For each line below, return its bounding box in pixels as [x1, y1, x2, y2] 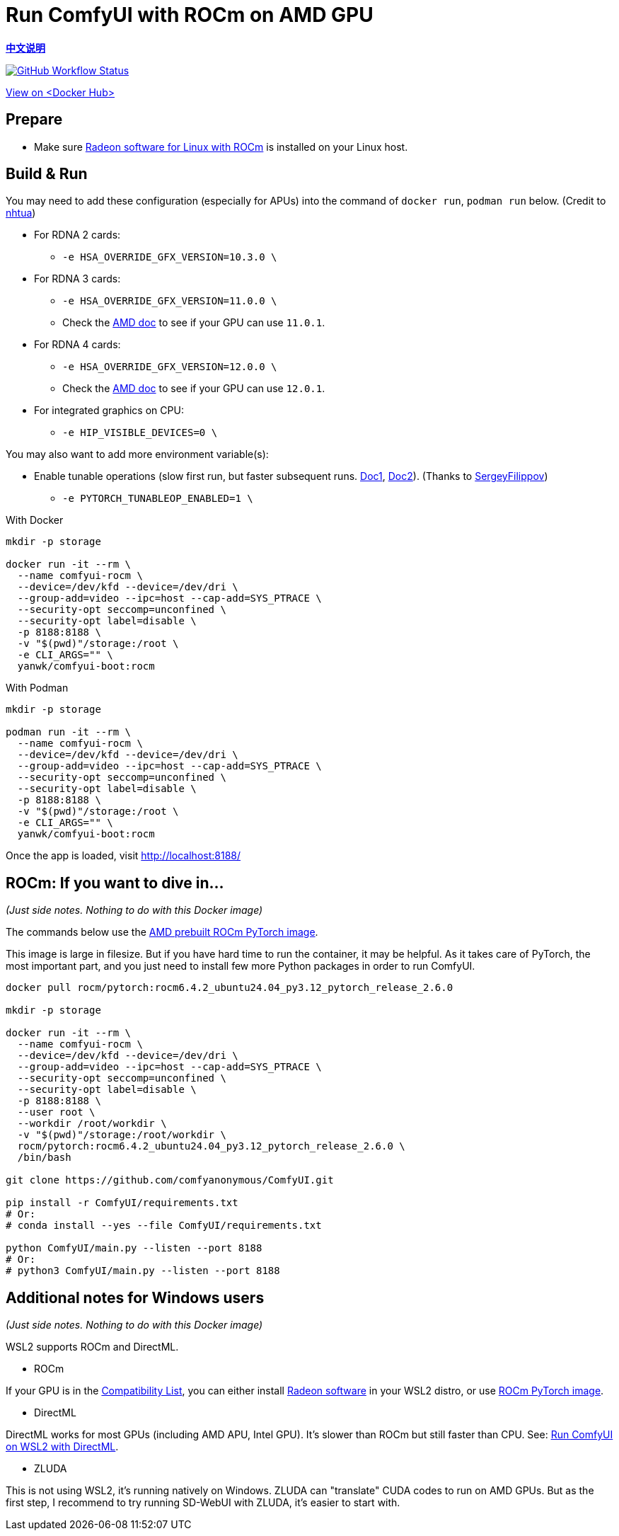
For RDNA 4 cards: [34, 338, 121, 351]
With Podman [6, 682, 69, 694]
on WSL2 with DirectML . [6, 1440, 119, 1453]
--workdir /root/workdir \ [17, 1118, 167, 1130]
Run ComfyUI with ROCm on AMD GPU [6, 3, 374, 27]
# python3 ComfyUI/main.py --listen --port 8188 [6, 1265, 280, 1277]
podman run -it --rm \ [6, 726, 132, 738]
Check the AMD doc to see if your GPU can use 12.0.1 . [62, 382, 325, 395]
